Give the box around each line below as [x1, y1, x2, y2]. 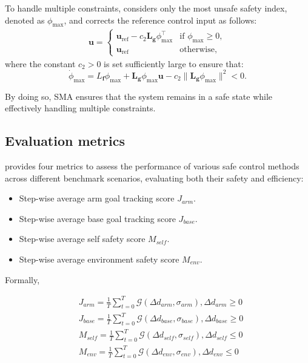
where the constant [5, 57, 76, 70]
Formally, [5, 273, 40, 286]
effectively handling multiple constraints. [5, 102, 156, 114]
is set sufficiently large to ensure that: [104, 57, 244, 70]
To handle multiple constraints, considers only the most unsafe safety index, [5, 2, 287, 14]
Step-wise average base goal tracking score [19, 212, 176, 224]
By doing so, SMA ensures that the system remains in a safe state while [5, 90, 273, 102]
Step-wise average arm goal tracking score [19, 192, 175, 204]
